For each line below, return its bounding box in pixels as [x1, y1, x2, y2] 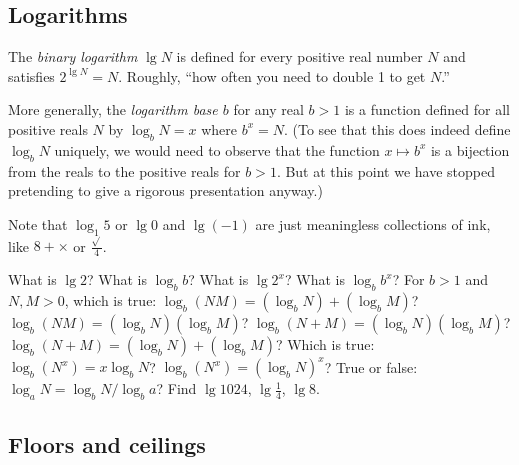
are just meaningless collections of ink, [255, 213, 491, 234]
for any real [233, 99, 304, 120]
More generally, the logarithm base [8, 99, 218, 120]
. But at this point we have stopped [276, 160, 495, 181]
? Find [156, 378, 197, 399]
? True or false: [324, 356, 418, 377]
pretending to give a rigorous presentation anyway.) [8, 180, 323, 201]
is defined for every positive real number [176, 46, 423, 67]
